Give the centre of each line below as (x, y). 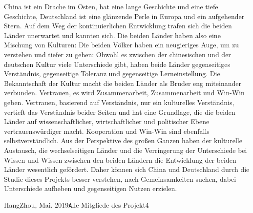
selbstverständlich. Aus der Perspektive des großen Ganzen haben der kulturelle (123, 140)
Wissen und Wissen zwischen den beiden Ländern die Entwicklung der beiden (120, 160)
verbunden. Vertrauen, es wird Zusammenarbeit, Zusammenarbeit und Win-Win (124, 93)
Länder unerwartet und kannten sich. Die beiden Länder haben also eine (112, 35)
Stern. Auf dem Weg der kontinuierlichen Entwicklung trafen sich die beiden (118, 26)
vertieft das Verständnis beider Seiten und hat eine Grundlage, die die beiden (120, 112)
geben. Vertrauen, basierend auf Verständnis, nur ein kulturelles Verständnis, (119, 102)
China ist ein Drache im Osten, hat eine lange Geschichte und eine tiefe (111, 6)
